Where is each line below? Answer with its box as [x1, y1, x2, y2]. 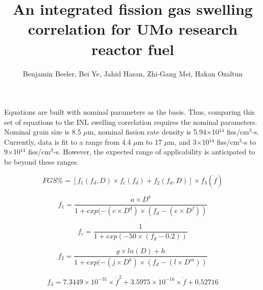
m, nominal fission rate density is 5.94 [87, 126, 206, 137]
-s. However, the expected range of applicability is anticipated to [53, 146, 255, 157]
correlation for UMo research [28, 18, 238, 39]
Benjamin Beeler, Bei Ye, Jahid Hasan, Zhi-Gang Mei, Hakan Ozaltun [22, 68, 243, 78]
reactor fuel [91, 38, 174, 59]
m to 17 [137, 136, 162, 147]
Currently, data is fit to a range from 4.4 [4, 136, 131, 147]
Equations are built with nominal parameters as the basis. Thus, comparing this [4, 107, 255, 117]
